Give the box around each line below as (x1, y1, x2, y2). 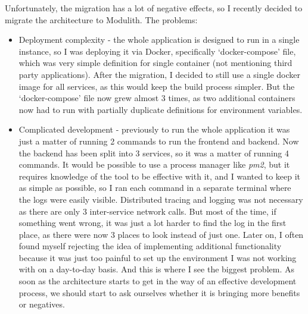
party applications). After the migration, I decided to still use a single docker (18, 68, 300, 80)
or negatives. (18, 298, 65, 310)
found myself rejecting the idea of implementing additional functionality (18, 240, 282, 252)
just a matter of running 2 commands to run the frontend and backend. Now (18, 134, 299, 147)
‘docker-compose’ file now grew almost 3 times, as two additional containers (18, 92, 295, 104)
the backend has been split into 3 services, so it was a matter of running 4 (18, 146, 290, 159)
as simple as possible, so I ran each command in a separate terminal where (18, 181, 291, 194)
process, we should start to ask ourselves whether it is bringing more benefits (18, 286, 300, 299)
